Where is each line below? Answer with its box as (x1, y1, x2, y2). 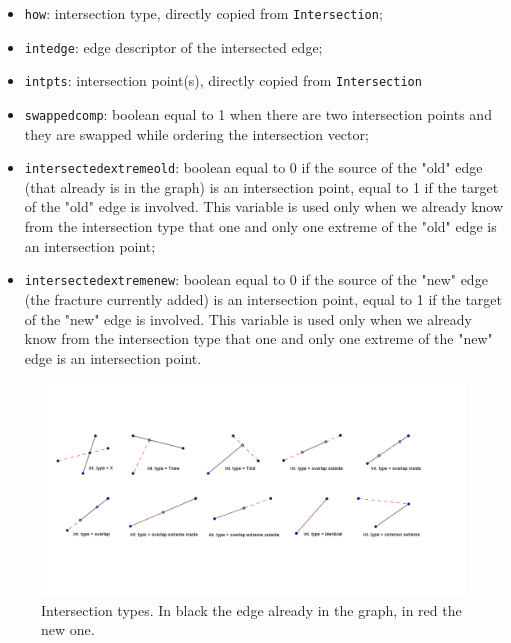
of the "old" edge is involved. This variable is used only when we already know (24, 196, 504, 217)
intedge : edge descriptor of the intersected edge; (24, 36, 323, 57)
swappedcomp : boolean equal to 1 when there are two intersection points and (24, 103, 492, 124)
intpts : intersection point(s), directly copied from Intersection (24, 70, 422, 91)
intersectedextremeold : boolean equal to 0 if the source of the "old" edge (24, 157, 483, 178)
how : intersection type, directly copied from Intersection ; (24, 3, 383, 23)
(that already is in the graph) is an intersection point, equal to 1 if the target (24, 176, 499, 197)
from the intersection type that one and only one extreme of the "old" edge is (24, 216, 497, 237)
